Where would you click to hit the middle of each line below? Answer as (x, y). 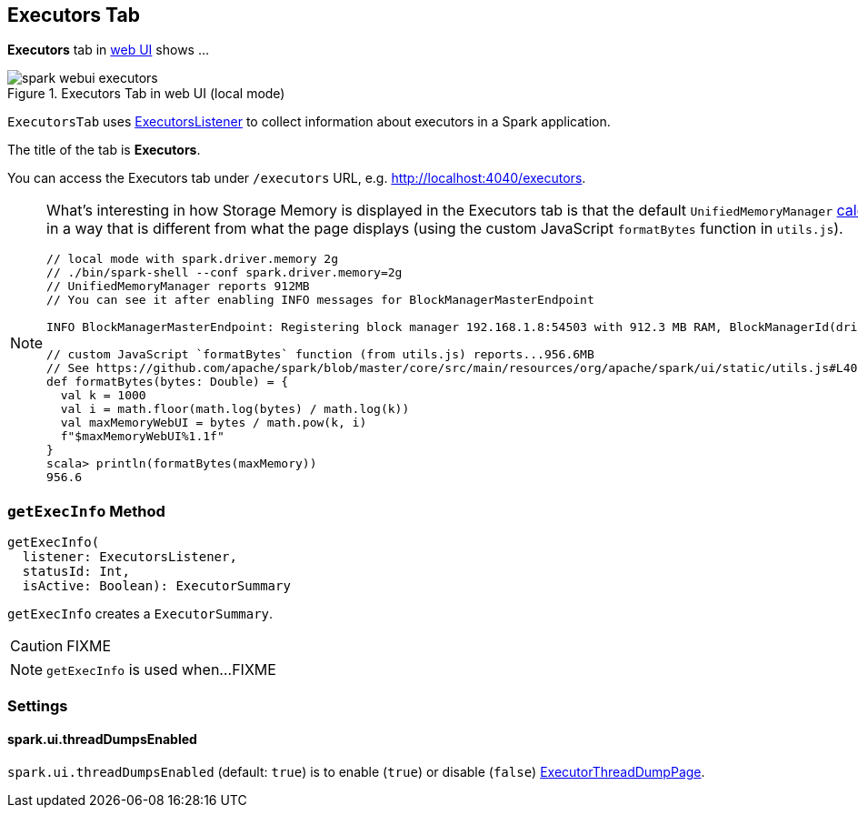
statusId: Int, (76, 572)
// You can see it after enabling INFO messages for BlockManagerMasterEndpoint (320, 300)
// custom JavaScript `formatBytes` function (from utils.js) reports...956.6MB (320, 355)
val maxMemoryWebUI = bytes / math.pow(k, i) (214, 423)
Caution (37, 646)
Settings (38, 705)
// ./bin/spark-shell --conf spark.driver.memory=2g (224, 273)
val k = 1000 (103, 396)
